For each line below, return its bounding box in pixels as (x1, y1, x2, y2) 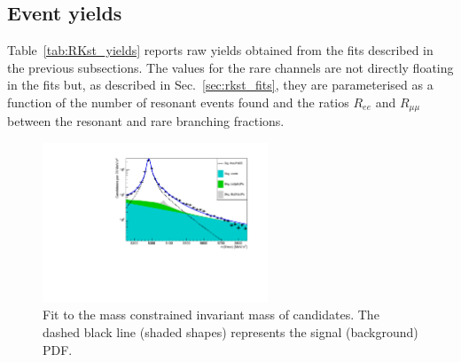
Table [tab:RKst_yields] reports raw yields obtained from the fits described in (7, 41, 434, 59)
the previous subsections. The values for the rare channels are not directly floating (7, 58, 454, 76)
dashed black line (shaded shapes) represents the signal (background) (43, 323, 418, 341)
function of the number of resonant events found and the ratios (7, 92, 349, 111)
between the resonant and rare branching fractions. (7, 112, 285, 130)
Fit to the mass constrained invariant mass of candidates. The (43, 305, 379, 324)
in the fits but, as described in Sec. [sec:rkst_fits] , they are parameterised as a (7, 75, 434, 94)
